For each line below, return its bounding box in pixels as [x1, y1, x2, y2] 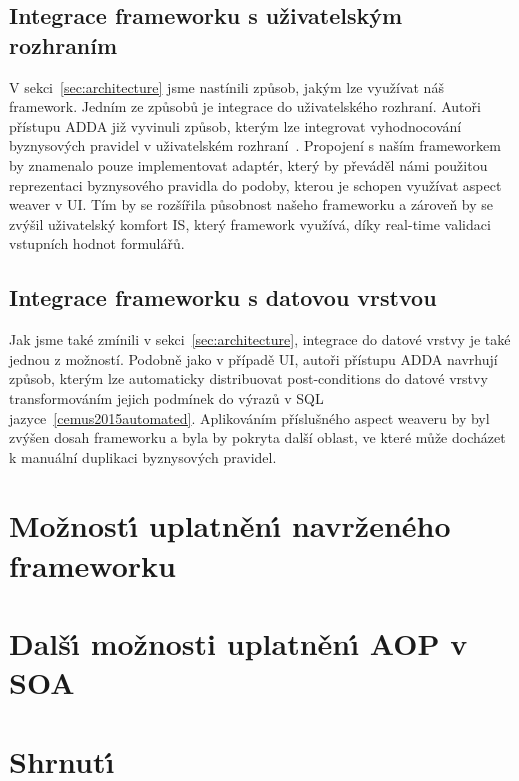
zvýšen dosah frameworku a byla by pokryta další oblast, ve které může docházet [9, 427, 506, 448]
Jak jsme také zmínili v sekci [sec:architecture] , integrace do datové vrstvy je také [9, 329, 511, 350]
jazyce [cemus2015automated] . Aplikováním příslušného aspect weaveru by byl [9, 407, 490, 428]
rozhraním [9, 29, 118, 60]
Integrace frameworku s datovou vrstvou [9, 282, 437, 313]
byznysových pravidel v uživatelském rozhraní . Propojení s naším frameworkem [9, 135, 501, 156]
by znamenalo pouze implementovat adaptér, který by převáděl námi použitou [9, 154, 488, 175]
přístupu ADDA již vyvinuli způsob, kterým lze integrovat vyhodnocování [9, 115, 462, 136]
